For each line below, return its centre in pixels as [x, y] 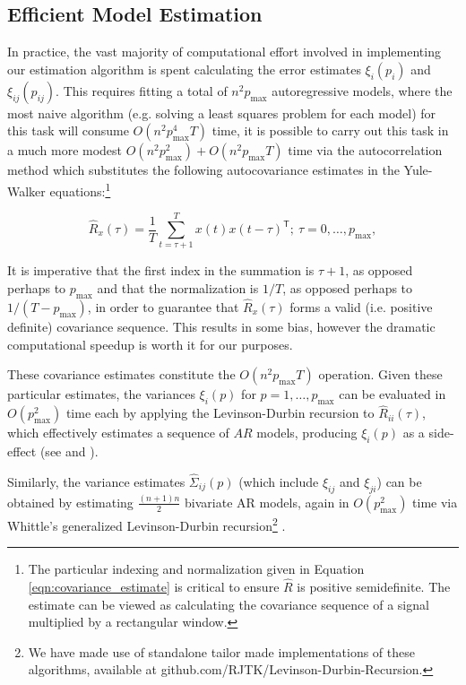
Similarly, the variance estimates [96, 481]
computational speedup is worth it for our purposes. [150, 344]
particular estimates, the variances [101, 394]
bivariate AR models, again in [267, 502]
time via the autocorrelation [365, 150]
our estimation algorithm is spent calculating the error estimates [184, 69]
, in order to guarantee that [163, 306]
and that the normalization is [178, 287]
